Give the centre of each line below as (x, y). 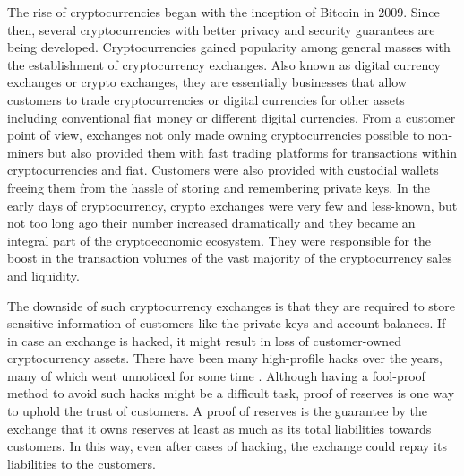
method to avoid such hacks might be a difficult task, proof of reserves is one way (231, 393)
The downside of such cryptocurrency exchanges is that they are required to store (231, 305)
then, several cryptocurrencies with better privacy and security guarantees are (221, 29)
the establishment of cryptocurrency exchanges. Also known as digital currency (224, 64)
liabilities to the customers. (82, 463)
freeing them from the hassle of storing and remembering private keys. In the (219, 187)
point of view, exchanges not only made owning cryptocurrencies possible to (216, 135)
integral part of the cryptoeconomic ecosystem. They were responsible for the (219, 240)
